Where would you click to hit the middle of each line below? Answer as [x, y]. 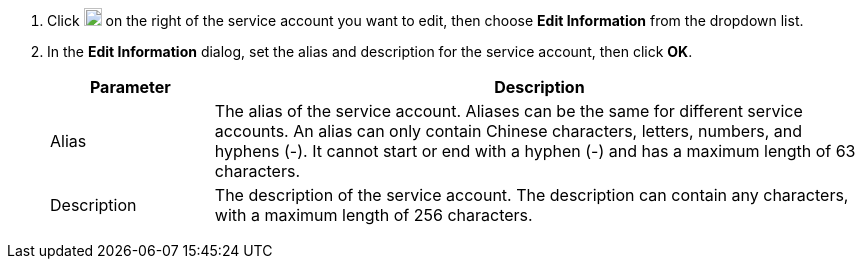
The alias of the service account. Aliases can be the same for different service [508, 111]
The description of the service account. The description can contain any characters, [531, 195]
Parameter [130, 87]
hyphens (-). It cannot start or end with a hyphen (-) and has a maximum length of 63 [535, 151]
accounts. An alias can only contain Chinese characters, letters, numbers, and [508, 131]
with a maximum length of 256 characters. [373, 215]
